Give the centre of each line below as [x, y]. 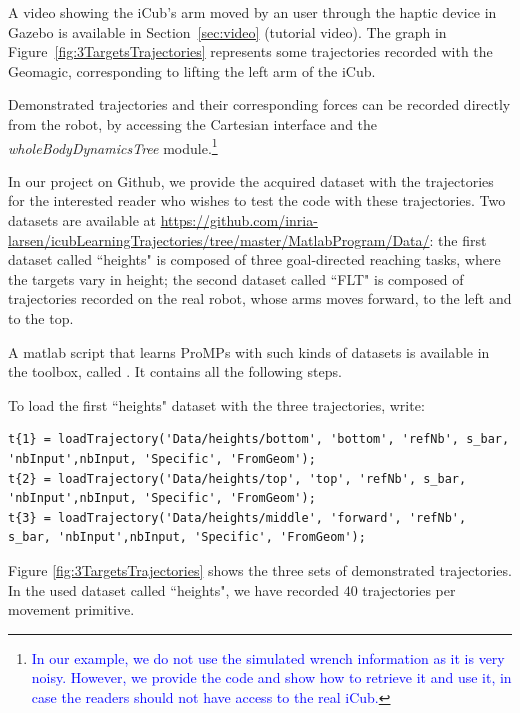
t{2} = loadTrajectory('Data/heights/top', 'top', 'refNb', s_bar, [237, 478]
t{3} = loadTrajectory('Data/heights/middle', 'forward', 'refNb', [237, 517]
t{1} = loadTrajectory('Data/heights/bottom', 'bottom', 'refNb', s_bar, [259, 439]
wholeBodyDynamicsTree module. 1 [113, 146]
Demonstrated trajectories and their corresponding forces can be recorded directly [259, 104]
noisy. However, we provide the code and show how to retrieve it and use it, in [271, 677]
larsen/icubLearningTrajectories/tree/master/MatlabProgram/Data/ [219, 239]
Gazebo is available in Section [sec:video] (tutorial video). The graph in [227, 31]
